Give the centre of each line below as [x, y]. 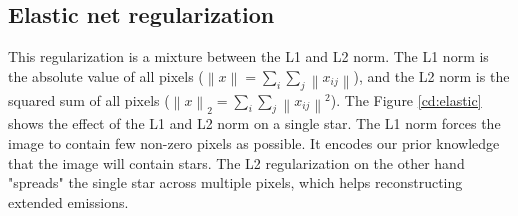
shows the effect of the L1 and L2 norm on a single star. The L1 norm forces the [254, 123]
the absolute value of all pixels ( [106, 75]
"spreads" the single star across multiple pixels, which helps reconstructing [235, 182]
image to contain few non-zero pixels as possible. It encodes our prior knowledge [254, 142]
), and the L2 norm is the [431, 75]
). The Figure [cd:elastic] [406, 99]
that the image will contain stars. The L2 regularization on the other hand [236, 162]
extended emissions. [68, 201]
